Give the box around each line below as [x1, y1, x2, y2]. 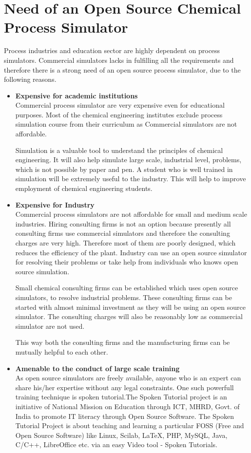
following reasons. [4, 74, 57, 84]
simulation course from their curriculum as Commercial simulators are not [15, 119, 237, 129]
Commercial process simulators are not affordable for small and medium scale [15, 209, 247, 219]
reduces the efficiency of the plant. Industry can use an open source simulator [15, 247, 247, 257]
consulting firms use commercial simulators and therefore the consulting [15, 228, 230, 238]
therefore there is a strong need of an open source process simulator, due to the [4, 64, 241, 75]
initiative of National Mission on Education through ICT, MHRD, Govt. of [15, 401, 240, 411]
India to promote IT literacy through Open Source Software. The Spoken [15, 411, 234, 421]
